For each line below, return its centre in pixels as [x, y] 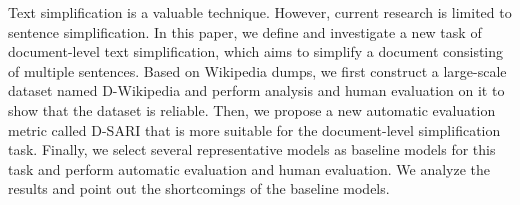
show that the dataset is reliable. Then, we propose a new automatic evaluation [252, 109]
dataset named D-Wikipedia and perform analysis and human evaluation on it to [256, 90]
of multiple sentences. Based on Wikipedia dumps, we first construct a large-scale [257, 70]
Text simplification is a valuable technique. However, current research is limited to [260, 12]
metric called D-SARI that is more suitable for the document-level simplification [254, 129]
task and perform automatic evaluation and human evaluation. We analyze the [249, 168]
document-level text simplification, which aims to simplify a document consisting [256, 51]
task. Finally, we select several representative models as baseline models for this [252, 149]
